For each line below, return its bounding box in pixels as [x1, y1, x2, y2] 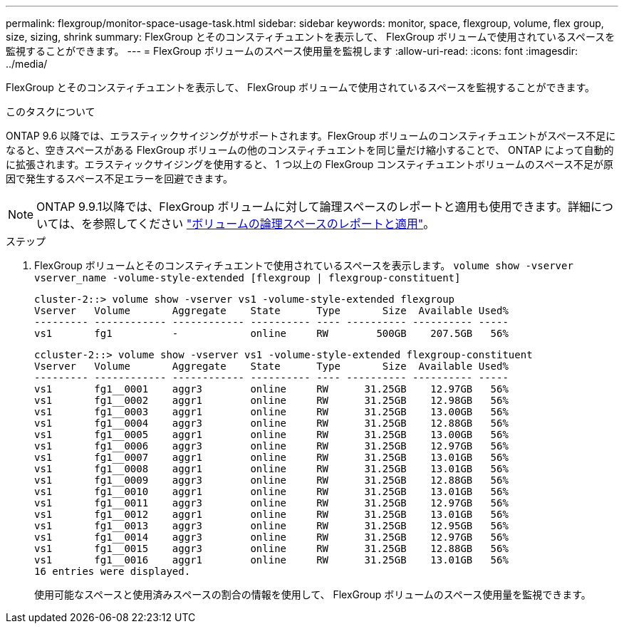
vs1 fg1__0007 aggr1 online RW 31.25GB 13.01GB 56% [34, 452, 509, 463]
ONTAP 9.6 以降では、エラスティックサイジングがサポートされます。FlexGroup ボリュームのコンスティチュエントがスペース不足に [6, 130, 616, 142]
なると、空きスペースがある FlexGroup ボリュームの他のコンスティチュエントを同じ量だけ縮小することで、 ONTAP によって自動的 [6, 144, 614, 156]
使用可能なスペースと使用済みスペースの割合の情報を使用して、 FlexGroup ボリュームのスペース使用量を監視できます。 [34, 588, 591, 601]
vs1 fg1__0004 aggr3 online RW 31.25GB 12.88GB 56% [34, 417, 509, 429]
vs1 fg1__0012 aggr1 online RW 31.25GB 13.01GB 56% [34, 509, 509, 520]
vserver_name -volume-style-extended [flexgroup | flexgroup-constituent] [34, 272, 461, 284]
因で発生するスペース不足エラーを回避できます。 [6, 172, 233, 184]
